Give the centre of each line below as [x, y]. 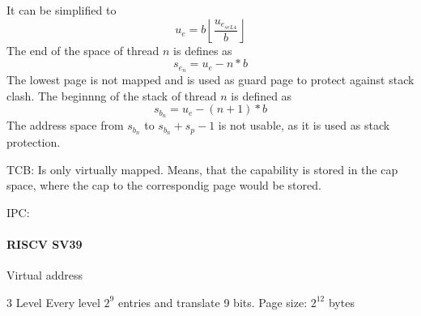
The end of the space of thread [83, 50]
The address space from [65, 125]
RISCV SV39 [45, 243]
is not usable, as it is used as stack [304, 125]
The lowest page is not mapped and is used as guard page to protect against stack [210, 80]
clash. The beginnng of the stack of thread [112, 95]
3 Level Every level [53, 302]
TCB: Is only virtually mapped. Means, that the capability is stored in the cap [202, 169]
